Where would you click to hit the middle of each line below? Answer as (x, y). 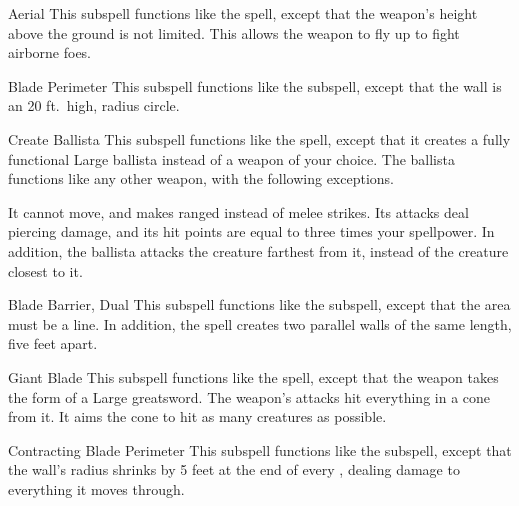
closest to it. (45, 270)
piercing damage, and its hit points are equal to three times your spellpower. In (251, 231)
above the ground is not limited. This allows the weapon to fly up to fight (234, 32)
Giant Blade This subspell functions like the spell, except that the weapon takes (253, 376)
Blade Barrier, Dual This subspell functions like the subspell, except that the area (259, 304)
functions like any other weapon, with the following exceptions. (201, 178)
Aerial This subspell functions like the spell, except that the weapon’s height (243, 13)
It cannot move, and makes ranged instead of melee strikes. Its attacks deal (238, 211)
